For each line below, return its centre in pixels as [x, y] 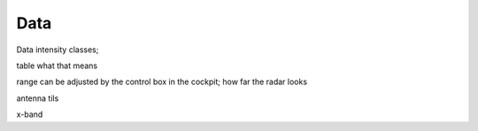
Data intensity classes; [58, 50]
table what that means [57, 65]
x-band [30, 114]
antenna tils [38, 98]
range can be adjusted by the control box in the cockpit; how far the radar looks [162, 82]
